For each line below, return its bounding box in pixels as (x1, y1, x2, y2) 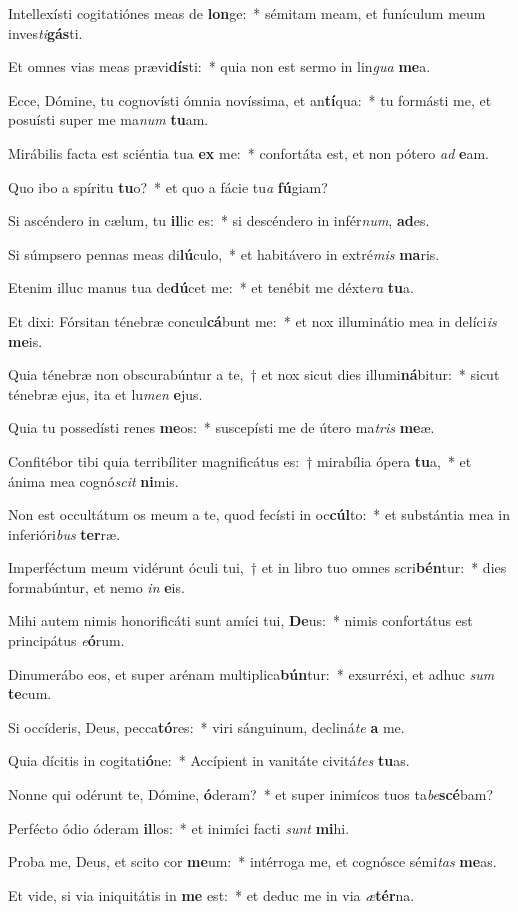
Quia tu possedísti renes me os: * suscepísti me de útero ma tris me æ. (8, 417, 435, 438)
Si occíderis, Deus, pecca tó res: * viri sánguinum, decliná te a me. (8, 716, 405, 737)
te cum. (8, 683, 52, 704)
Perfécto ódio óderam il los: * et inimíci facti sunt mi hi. (8, 817, 350, 838)
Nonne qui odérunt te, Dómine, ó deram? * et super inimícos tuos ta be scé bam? (8, 784, 494, 805)
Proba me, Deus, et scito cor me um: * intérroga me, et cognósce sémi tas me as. (8, 851, 497, 872)
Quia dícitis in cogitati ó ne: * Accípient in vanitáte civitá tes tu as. (8, 750, 410, 771)
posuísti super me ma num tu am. (8, 109, 209, 130)
